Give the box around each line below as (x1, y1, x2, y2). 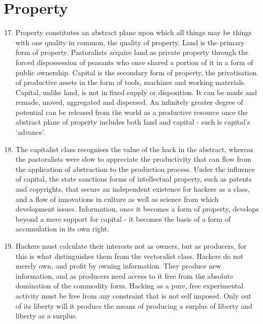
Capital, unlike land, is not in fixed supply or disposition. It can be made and (15, 86, 257, 97)
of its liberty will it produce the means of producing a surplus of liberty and (15, 300, 252, 311)
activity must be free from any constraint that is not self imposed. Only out (15, 290, 252, 301)
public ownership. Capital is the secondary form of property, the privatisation (15, 67, 257, 77)
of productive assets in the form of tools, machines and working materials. (15, 77, 246, 87)
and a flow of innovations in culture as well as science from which (15, 193, 219, 204)
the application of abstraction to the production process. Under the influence (15, 163, 255, 174)
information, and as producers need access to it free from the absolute (15, 270, 234, 281)
